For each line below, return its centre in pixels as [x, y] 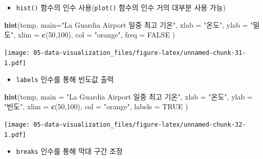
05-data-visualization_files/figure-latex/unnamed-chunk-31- [140, 53]
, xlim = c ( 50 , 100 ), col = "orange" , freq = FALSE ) [94, 35]
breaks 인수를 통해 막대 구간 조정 [69, 151]
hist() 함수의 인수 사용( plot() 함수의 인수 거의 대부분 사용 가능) [121, 7]
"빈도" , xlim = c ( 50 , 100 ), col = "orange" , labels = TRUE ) [96, 106]
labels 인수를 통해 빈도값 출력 [65, 79]
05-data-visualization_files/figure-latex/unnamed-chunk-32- [140, 125]
